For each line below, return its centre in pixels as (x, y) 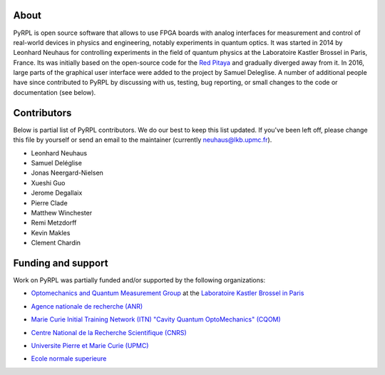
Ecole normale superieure (69, 359)
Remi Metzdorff (54, 223)
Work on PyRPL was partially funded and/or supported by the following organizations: (139, 280)
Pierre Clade (49, 202)
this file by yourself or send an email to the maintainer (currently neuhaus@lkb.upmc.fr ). (143, 140)
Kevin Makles (51, 232)
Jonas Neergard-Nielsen (67, 173)
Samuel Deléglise (56, 163)
